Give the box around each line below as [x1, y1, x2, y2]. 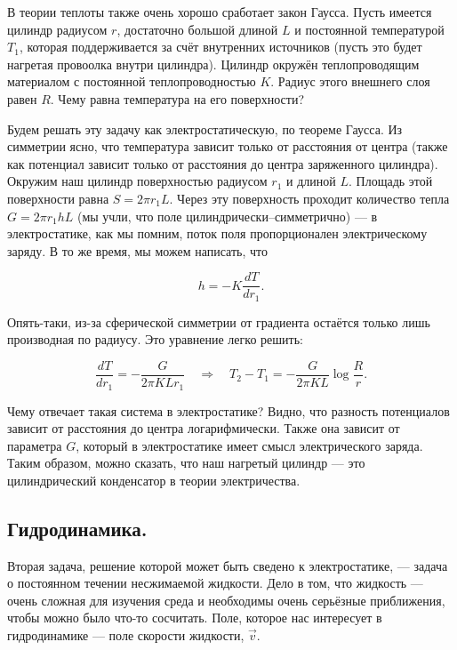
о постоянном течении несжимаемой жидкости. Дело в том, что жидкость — [7, 574, 423, 592]
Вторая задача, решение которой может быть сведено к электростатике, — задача [7, 556, 448, 574]
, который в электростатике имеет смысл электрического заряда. [76, 436, 423, 454]
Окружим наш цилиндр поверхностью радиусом [7, 172, 268, 190]
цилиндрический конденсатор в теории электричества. [7, 470, 301, 489]
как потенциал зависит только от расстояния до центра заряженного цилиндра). [7, 154, 438, 173]
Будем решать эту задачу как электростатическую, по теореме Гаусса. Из [7, 119, 403, 138]
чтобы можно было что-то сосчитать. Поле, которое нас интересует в [7, 608, 382, 627]
